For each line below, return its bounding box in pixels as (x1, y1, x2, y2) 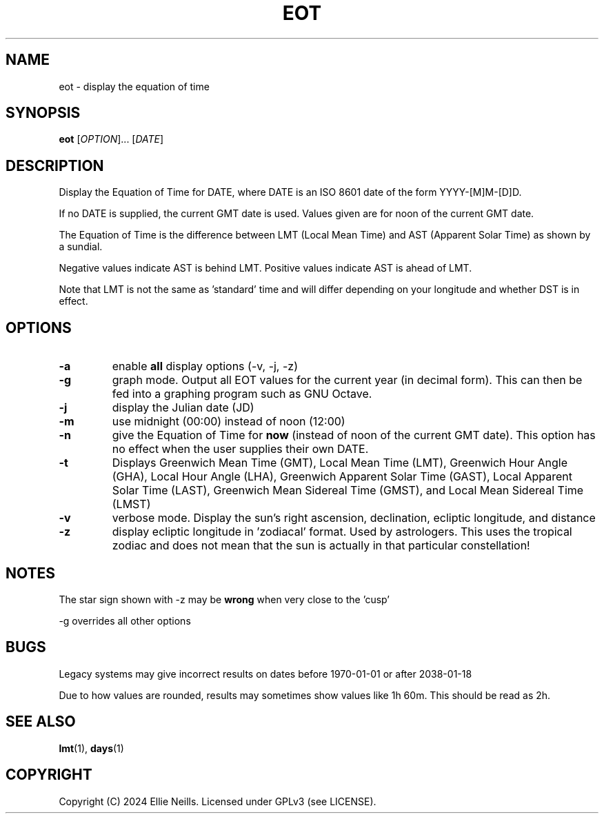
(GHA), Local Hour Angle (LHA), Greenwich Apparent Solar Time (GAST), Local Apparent (112, 469, 572, 484)
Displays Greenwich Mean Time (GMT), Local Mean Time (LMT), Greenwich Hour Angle (112, 456, 567, 470)
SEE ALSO (6, 713, 76, 731)
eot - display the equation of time (59, 80, 210, 92)
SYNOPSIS (6, 104, 81, 122)
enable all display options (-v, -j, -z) (112, 359, 299, 374)
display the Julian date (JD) (112, 401, 254, 415)
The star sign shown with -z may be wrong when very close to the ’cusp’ (59, 593, 390, 605)
